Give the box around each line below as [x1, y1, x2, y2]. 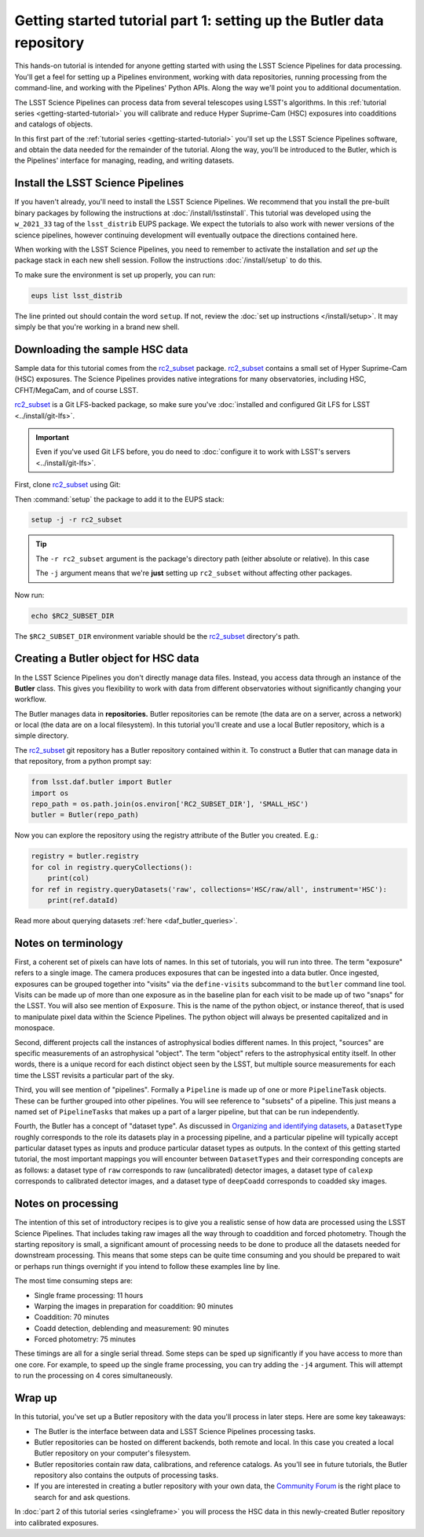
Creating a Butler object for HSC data [14, 652, 199, 666]
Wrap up [14, 1392, 58, 1405]
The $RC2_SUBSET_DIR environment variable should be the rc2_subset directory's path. [14, 631, 301, 640]
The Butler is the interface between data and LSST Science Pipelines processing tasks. [34, 1426, 316, 1436]
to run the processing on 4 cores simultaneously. [14, 1371, 173, 1381]
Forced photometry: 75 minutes [34, 1334, 137, 1344]
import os [31, 788, 69, 798]
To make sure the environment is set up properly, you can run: [14, 270, 216, 279]
